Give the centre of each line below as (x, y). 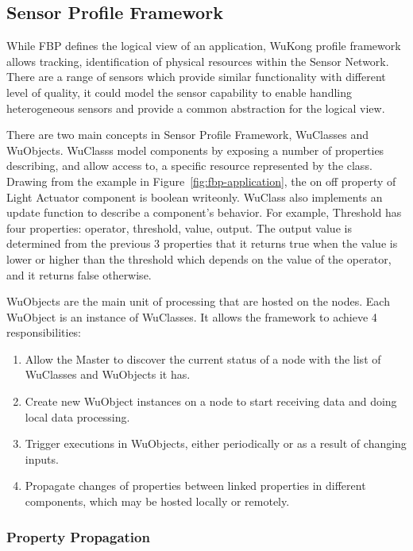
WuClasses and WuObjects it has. (108, 374)
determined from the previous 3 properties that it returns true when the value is (202, 243)
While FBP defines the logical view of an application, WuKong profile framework (204, 46)
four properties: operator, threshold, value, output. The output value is (179, 227)
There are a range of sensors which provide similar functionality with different (196, 77)
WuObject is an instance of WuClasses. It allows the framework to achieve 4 (192, 316)
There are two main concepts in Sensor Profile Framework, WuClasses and (187, 135)
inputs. (42, 459)
